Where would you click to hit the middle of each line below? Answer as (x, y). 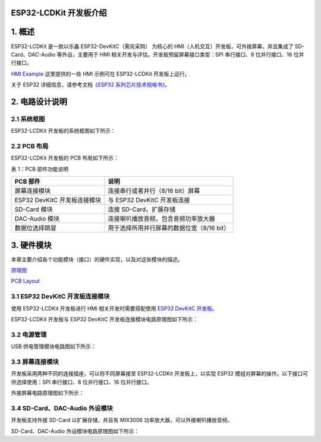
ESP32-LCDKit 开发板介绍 (59, 13)
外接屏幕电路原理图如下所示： (48, 393)
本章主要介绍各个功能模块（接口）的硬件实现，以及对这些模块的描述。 (97, 259)
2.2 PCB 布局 (30, 146)
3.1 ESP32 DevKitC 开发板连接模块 (60, 296)
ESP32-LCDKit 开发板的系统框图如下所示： (63, 131)
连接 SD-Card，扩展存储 (142, 209)
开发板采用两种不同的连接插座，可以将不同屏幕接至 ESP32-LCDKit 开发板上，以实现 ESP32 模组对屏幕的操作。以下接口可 (160, 374)
